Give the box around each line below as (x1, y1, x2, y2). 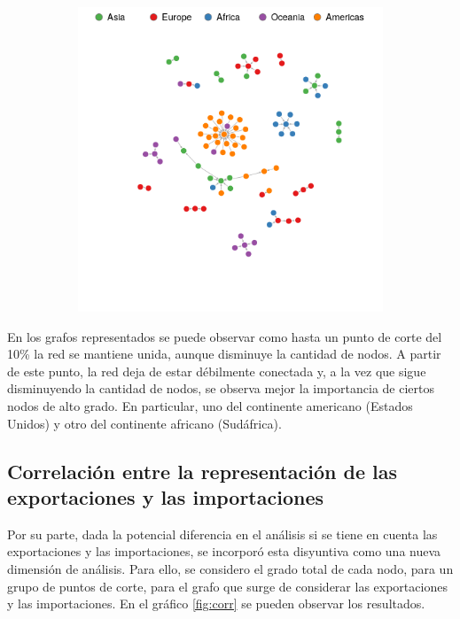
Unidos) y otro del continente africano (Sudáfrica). (7, 414, 282, 432)
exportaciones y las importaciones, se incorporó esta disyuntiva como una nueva (7, 542, 441, 561)
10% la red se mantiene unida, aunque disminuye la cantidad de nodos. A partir (7, 344, 441, 363)
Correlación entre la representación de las (7, 457, 398, 484)
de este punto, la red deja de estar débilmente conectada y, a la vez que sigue (7, 361, 426, 380)
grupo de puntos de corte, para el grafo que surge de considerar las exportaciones (7, 576, 448, 595)
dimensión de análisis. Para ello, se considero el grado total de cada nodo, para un (7, 559, 454, 577)
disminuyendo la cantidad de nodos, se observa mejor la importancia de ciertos (7, 379, 434, 398)
